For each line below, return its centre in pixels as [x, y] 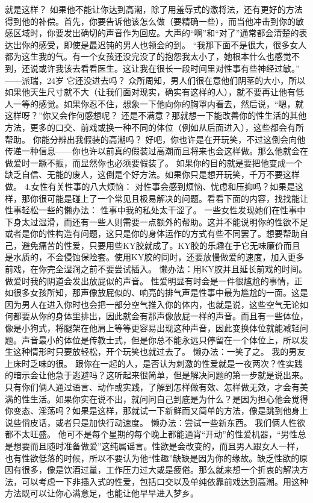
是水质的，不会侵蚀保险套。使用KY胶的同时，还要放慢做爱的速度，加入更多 [155, 257]
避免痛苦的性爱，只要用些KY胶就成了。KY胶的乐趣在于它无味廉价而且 [161, 245]
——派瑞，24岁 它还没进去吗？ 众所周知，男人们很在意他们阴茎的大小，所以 [155, 80]
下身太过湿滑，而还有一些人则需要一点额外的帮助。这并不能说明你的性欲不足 [156, 221]
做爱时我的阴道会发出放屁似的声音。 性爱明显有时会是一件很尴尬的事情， [150, 280]
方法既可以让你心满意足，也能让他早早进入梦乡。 [102, 493]
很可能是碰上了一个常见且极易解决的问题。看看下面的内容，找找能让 [173, 198]
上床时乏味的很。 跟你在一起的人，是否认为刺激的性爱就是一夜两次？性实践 [154, 363]
